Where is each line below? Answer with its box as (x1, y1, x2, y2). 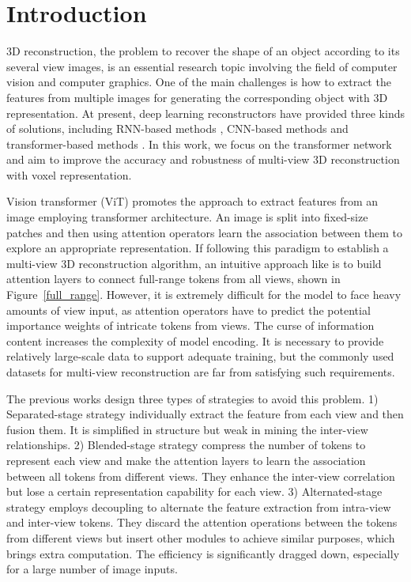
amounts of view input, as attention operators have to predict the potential (6, 301, 371, 318)
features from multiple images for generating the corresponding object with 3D (6, 89, 388, 105)
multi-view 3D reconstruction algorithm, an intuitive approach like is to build (6, 255, 382, 271)
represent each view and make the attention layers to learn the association (6, 452, 366, 468)
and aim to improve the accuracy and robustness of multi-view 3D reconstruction (6, 151, 400, 168)
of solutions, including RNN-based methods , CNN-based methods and (6, 120, 349, 137)
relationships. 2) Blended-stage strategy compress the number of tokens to (6, 436, 366, 453)
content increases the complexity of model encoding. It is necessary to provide (6, 332, 384, 349)
